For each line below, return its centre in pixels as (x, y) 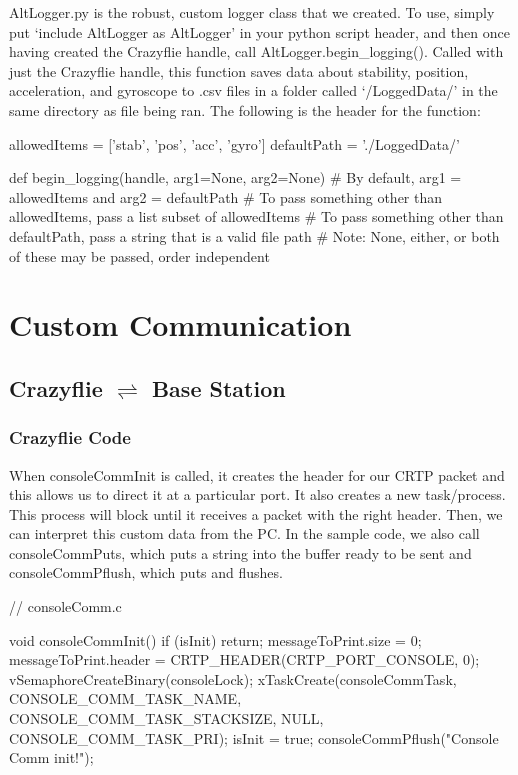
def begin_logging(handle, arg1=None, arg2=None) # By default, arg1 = (235, 177)
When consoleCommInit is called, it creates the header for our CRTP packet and (257, 474)
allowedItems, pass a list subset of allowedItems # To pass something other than (256, 216)
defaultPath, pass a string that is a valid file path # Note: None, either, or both (254, 235)
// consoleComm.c (65, 606)
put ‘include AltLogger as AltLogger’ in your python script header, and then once (259, 31)
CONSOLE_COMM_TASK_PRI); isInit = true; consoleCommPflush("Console (254, 737)
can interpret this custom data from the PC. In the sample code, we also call (244, 533)
